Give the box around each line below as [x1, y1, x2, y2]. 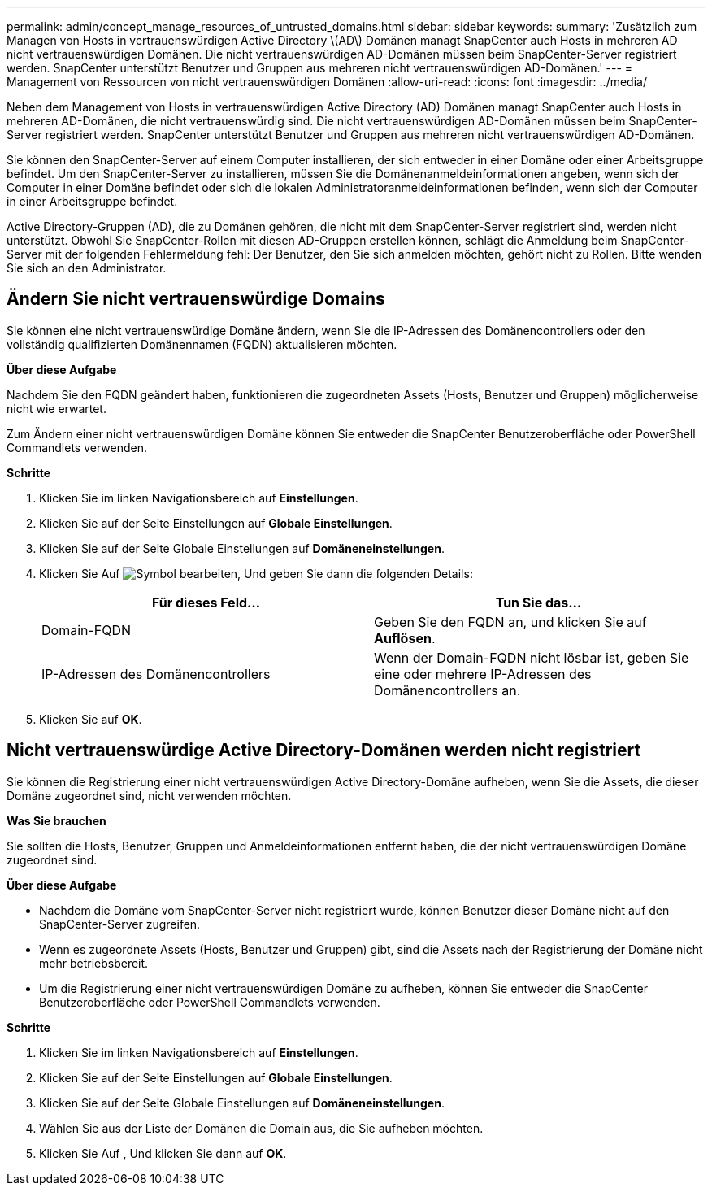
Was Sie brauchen [7, 813, 106, 828]
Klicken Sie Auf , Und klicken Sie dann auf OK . [39, 1146, 287, 1160]
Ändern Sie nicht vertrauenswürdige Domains [7, 289, 385, 310]
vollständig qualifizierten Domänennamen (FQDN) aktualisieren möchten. [7, 337, 397, 351]
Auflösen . [374, 629, 436, 646]
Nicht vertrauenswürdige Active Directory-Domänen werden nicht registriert [7, 740, 641, 761]
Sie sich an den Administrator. [7, 261, 167, 275]
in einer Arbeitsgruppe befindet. [7, 194, 178, 208]
